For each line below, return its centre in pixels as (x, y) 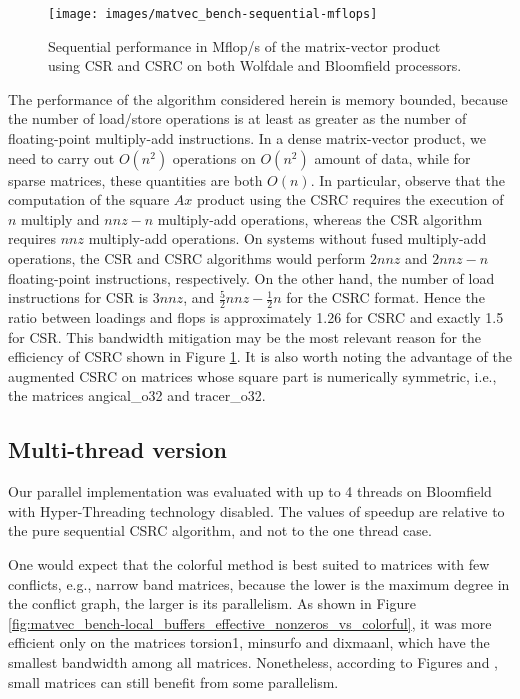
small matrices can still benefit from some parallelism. (173, 681)
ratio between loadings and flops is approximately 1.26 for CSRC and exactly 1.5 (256, 317)
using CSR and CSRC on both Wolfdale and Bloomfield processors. (255, 65)
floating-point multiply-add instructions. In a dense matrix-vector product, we (247, 138)
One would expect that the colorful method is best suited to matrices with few (249, 563)
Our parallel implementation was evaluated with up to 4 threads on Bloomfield (250, 491)
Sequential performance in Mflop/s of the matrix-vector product (244, 45)
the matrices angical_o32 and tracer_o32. (137, 395)
